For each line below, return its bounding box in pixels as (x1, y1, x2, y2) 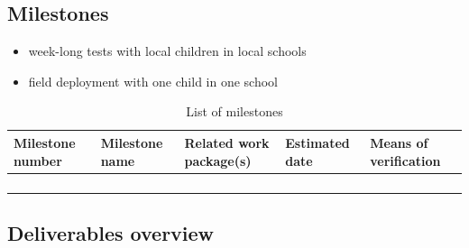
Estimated (285, 133, 350, 152)
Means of (370, 133, 428, 152)
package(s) (184, 151, 252, 170)
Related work (184, 133, 270, 152)
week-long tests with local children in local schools (28, 41, 307, 60)
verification (370, 151, 441, 170)
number (14, 151, 62, 170)
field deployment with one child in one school (28, 71, 278, 90)
